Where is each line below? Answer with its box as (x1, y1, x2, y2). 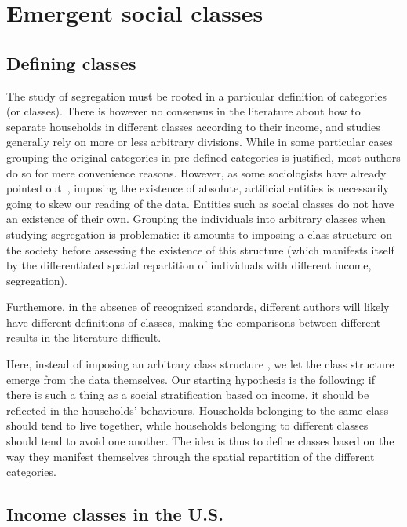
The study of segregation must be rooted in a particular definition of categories (6, 87, 387, 104)
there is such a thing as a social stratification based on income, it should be (6, 386, 369, 403)
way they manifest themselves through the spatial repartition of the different (6, 448, 375, 464)
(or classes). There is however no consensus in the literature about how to (6, 103, 361, 119)
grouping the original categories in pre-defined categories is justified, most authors (6, 148, 401, 165)
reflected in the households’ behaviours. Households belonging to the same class (6, 401, 389, 418)
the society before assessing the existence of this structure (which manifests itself (6, 241, 394, 258)
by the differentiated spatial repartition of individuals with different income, (6, 257, 372, 273)
